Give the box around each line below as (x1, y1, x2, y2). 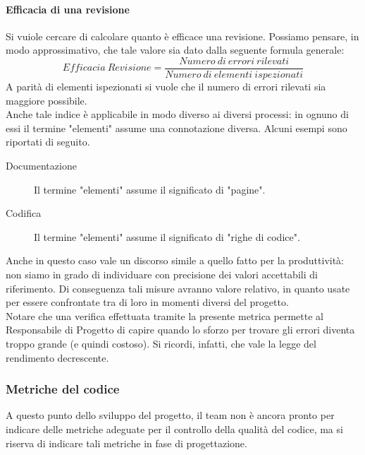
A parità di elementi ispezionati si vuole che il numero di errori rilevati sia (6, 79, 326, 94)
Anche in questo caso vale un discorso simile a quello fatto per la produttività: (6, 253, 345, 268)
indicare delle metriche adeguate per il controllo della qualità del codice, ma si (6, 421, 343, 436)
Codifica (6, 206, 42, 220)
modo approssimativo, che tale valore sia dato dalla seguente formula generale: (6, 42, 345, 57)
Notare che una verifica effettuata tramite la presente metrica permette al (6, 308, 323, 323)
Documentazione (6, 158, 77, 173)
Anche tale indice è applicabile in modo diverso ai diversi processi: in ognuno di (6, 107, 349, 122)
